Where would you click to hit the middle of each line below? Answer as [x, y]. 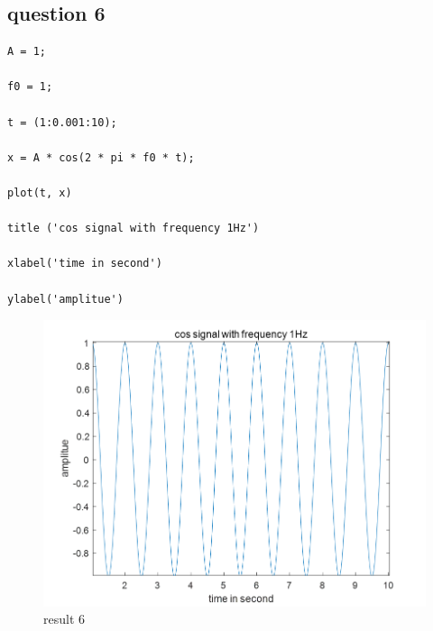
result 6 [64, 619]
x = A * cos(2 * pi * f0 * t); [101, 157]
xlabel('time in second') [85, 264]
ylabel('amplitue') [65, 299]
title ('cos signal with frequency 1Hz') [134, 229]
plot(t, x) [40, 192]
